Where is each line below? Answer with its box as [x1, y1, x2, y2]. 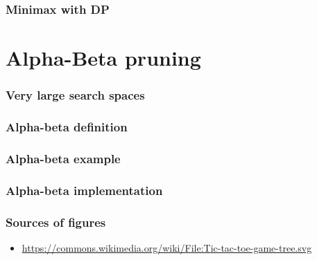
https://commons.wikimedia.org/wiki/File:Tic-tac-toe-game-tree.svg [22, 240, 312, 254]
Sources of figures [6, 213, 106, 230]
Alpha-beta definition [6, 118, 128, 135]
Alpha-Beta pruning [6, 44, 201, 72]
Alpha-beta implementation [6, 181, 163, 198]
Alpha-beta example [6, 149, 121, 167]
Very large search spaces [6, 86, 145, 104]
